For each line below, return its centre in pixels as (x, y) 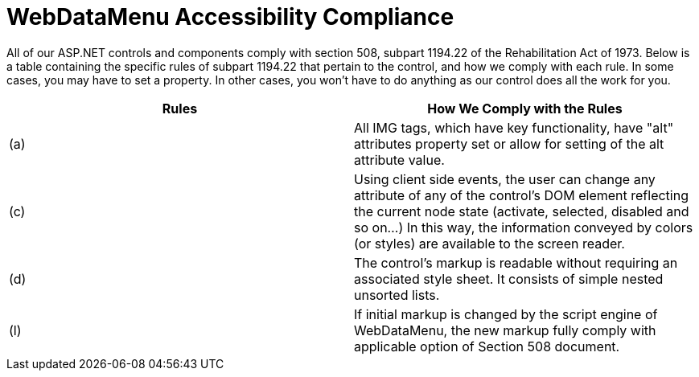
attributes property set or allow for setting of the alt (509, 143)
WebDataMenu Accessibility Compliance (230, 17)
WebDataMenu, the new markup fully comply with (505, 330)
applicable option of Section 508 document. (487, 346)
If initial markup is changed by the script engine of (506, 314)
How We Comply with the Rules (525, 108)
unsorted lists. (397, 295)
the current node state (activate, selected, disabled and (522, 211)
